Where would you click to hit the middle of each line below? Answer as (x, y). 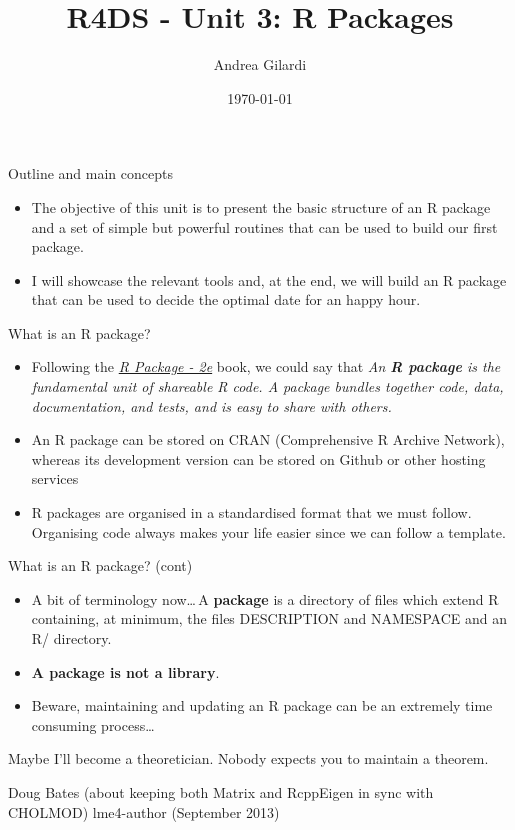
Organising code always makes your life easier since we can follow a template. (268, 531)
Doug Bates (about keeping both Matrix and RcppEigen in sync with (221, 791)
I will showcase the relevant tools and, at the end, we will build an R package (269, 279)
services (55, 478)
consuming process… (93, 724)
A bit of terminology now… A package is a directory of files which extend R (265, 598)
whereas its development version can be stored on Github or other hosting (258, 458)
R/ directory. (71, 638)
